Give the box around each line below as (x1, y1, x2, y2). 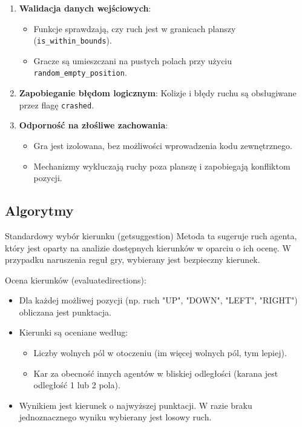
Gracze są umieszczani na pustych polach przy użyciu (33, 54, 232, 67)
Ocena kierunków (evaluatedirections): (5, 273, 146, 286)
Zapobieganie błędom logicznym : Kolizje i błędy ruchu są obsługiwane (19, 87, 297, 99)
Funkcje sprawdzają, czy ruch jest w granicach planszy (33, 22, 236, 35)
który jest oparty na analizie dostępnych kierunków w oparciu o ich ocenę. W (5, 241, 291, 254)
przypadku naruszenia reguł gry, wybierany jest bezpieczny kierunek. (5, 253, 260, 266)
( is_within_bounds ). (33, 34, 112, 47)
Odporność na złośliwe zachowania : (19, 119, 168, 131)
